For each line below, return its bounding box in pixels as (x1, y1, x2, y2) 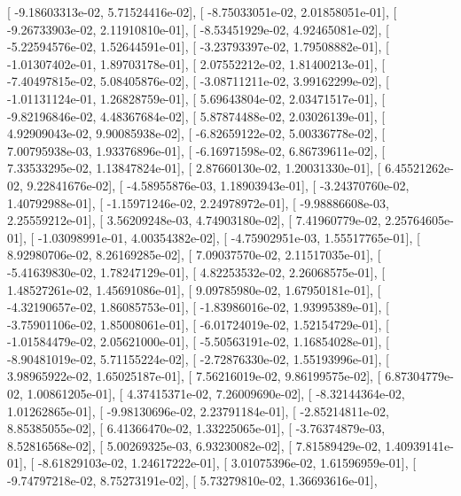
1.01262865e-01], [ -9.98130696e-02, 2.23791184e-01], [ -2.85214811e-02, (7, 401, 389, 420)
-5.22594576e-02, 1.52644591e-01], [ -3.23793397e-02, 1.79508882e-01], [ (7, 37, 389, 56)
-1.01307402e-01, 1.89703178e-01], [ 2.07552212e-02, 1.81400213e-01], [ (7, 54, 386, 73)
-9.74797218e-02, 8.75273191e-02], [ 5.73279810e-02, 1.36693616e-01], (7, 471, 378, 490)
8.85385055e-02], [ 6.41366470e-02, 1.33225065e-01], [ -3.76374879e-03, (7, 419, 386, 438)
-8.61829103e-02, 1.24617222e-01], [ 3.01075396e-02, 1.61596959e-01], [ (37, 453, 417, 472)
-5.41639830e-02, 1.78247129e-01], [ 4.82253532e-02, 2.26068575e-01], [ (7, 262, 386, 281)
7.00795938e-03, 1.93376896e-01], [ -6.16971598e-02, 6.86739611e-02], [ (7, 141, 386, 159)
